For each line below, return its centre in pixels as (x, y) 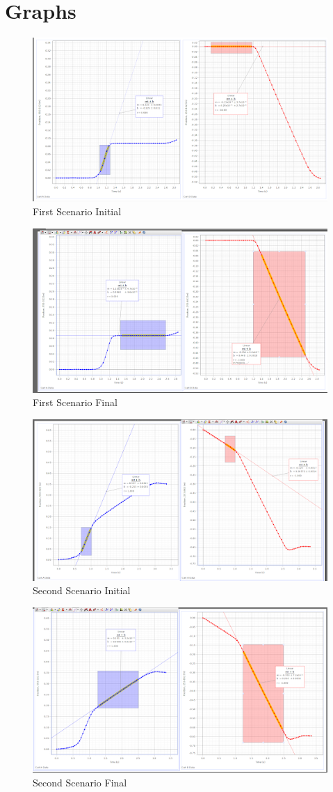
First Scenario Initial (77, 211)
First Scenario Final (75, 402)
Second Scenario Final (80, 783)
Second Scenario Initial (82, 590)
